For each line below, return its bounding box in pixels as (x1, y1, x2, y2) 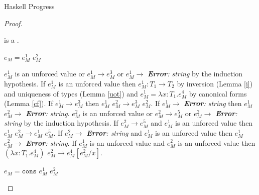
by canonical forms (189, 88, 247, 99)
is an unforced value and (89, 137, 165, 148)
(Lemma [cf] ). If (4, 98, 53, 109)
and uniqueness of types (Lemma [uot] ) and (4, 88, 138, 99)
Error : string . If (26, 137, 77, 148)
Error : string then (184, 98, 242, 109)
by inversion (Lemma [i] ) (177, 78, 253, 88)
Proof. (4, 18, 23, 28)
